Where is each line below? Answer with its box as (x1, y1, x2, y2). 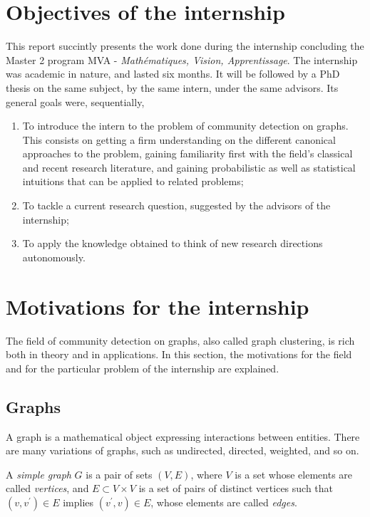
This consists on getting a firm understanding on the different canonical (22, 132, 336, 147)
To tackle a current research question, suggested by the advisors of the (22, 198, 331, 213)
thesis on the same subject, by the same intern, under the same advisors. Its (6, 80, 339, 95)
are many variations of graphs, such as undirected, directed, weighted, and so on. (6, 443, 359, 458)
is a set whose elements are (235, 466, 353, 481)
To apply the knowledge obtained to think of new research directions (22, 236, 323, 251)
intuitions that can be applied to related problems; (22, 174, 244, 189)
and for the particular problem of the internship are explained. (6, 360, 279, 375)
